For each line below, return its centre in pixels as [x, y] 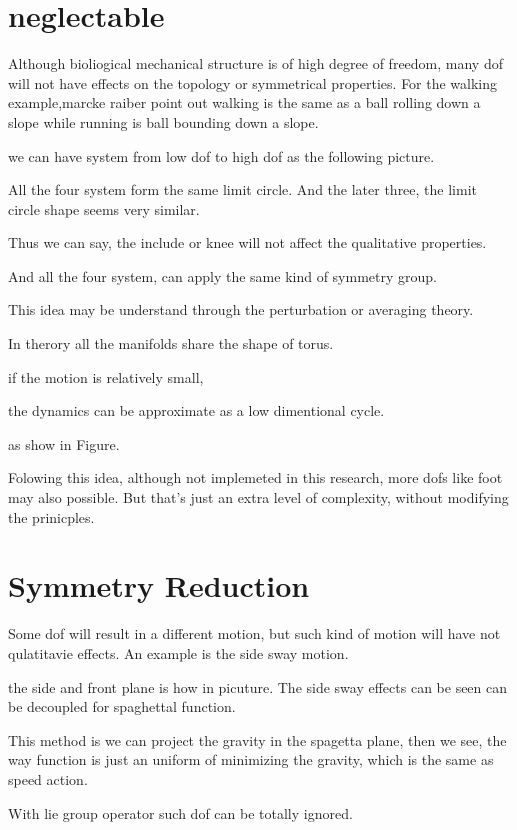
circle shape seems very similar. [104, 208]
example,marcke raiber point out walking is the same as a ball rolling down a [244, 102]
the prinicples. [51, 516]
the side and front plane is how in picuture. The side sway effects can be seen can [258, 686]
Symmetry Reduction [159, 585]
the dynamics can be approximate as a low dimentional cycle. [196, 410]
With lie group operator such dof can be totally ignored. [180, 812]
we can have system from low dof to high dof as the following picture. [221, 155]
